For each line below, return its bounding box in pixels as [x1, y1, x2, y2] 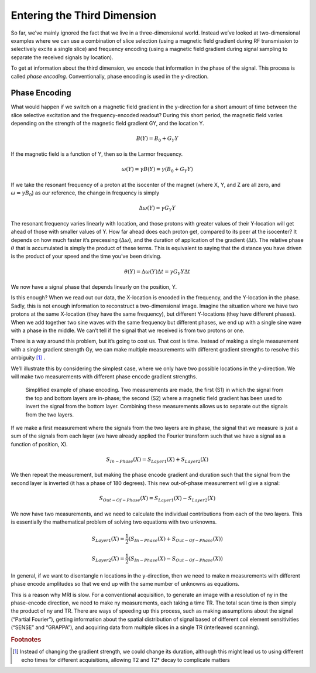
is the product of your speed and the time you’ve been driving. [11, 252, 162, 260]
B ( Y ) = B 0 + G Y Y [136, 135, 178, 144]
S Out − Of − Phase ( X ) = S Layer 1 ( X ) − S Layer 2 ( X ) [99, 495, 216, 503]
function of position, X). [11, 440, 68, 447]
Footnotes [11, 636, 42, 644]
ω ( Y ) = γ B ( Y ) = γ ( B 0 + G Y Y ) [121, 166, 193, 174]
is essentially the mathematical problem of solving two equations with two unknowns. [11, 518, 217, 525]
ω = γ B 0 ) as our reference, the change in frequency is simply [11, 189, 160, 197]
